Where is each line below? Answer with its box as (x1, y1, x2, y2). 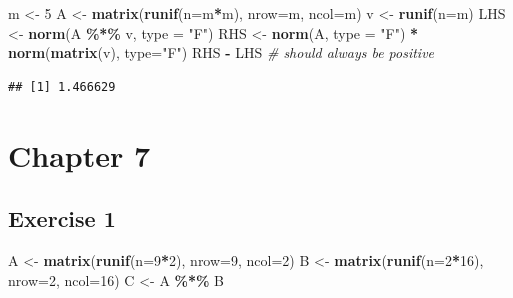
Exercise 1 (8, 203, 116, 234)
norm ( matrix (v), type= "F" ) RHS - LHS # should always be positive (8, 42, 435, 63)
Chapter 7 (8, 134, 151, 175)
